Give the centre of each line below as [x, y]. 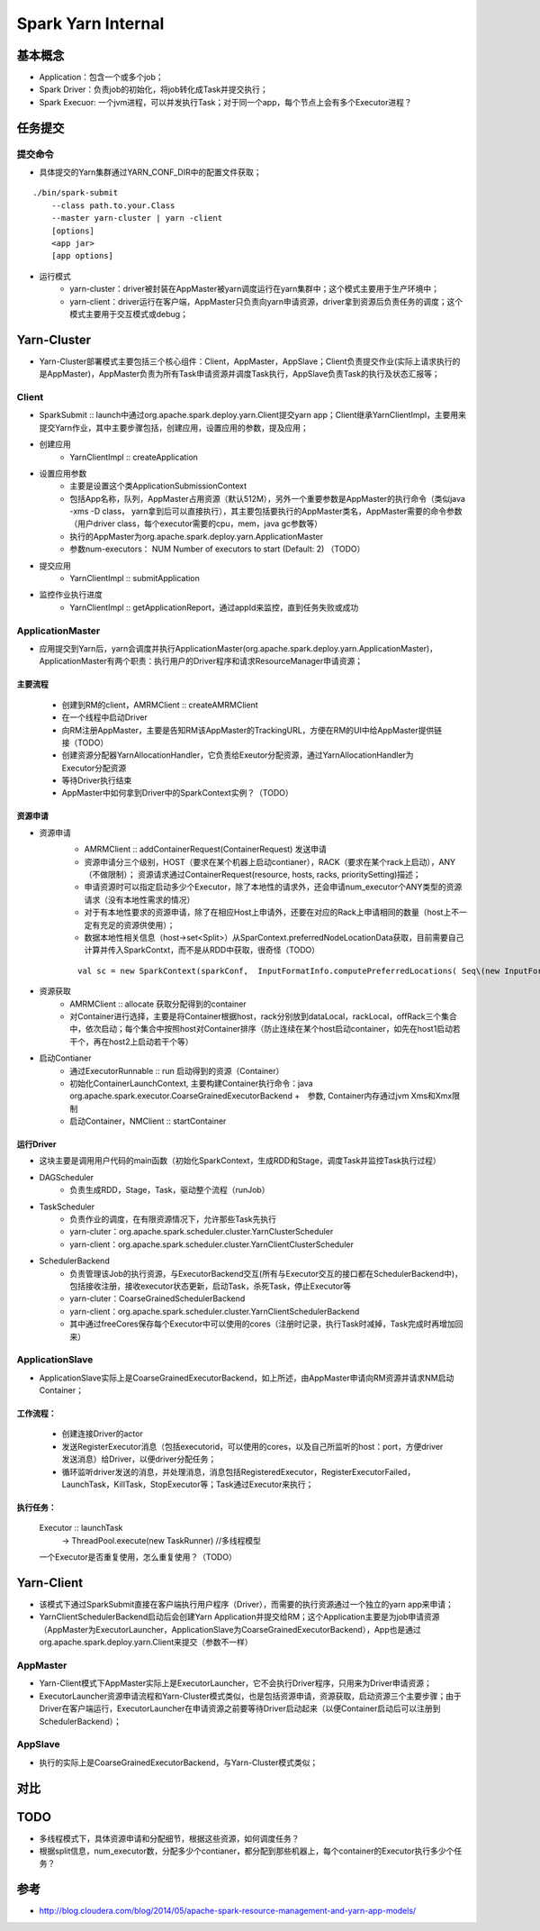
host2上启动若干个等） [151, 1042]
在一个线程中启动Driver [104, 717]
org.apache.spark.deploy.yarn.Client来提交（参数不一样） [146, 1642]
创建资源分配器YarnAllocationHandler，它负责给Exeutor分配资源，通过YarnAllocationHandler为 [238, 755]
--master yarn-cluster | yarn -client [137, 218]
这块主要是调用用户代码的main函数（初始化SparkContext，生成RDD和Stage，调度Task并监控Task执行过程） [240, 1161]
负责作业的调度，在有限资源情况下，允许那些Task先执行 [173, 1219]
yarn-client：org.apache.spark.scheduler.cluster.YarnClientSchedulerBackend [215, 1311]
